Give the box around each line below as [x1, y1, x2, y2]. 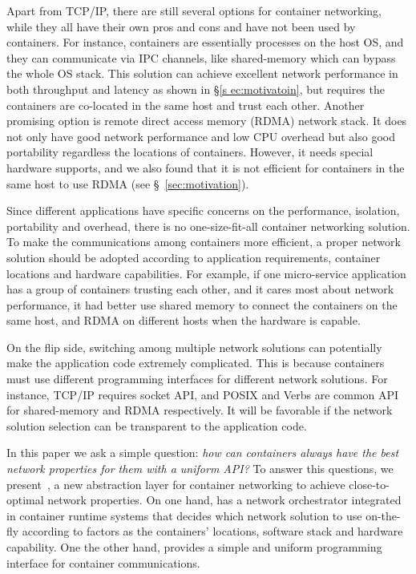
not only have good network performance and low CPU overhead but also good [6, 127, 395, 144]
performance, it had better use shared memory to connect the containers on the [6, 296, 398, 313]
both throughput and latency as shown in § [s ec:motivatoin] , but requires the [6, 80, 385, 97]
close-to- [349, 475, 390, 492]
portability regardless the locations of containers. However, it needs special [6, 143, 374, 160]
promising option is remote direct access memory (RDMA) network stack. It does [6, 112, 407, 129]
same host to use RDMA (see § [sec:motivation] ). [6, 175, 249, 192]
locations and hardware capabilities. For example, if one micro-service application [6, 265, 406, 281]
